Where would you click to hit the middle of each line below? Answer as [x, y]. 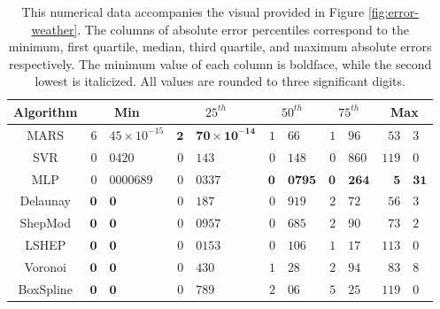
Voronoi [45, 266]
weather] [54, 29]
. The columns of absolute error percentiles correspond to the [243, 29]
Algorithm [46, 111]
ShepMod [46, 223]
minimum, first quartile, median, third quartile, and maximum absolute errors [220, 46]
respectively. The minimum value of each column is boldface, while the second [220, 63]
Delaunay [45, 201]
